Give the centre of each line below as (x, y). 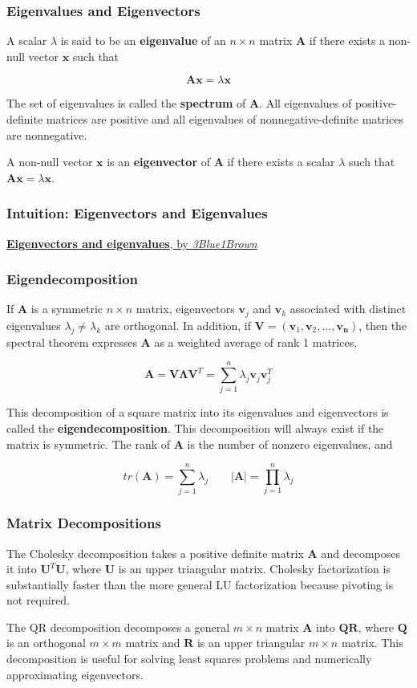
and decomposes (360, 553)
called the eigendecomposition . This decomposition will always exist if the (195, 427)
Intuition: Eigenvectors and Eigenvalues (137, 213)
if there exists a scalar (281, 162)
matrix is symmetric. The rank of (89, 444)
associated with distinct (348, 309)
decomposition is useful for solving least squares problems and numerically (189, 659)
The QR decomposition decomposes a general (118, 627)
